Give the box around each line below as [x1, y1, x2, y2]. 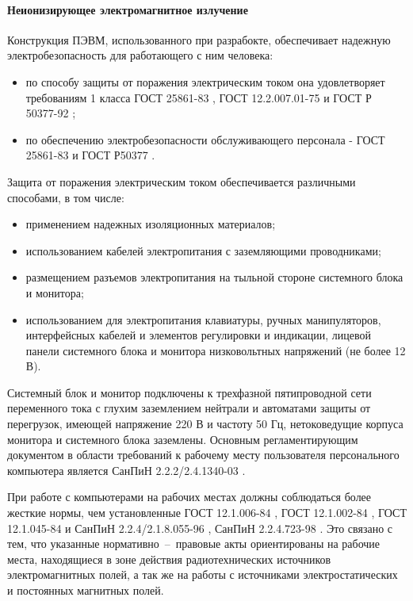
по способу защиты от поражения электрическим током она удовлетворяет [25, 73, 385, 90]
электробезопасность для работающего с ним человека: [7, 47, 273, 63]
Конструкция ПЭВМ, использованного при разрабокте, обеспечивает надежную [7, 31, 391, 48]
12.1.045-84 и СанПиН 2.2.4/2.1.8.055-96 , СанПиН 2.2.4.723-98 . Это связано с [7, 519, 393, 536]
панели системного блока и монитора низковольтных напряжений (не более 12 [25, 342, 406, 358]
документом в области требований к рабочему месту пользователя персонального [7, 446, 400, 463]
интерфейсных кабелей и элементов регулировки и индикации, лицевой [25, 327, 372, 343]
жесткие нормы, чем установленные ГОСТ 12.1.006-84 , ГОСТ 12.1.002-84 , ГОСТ [7, 504, 407, 521]
